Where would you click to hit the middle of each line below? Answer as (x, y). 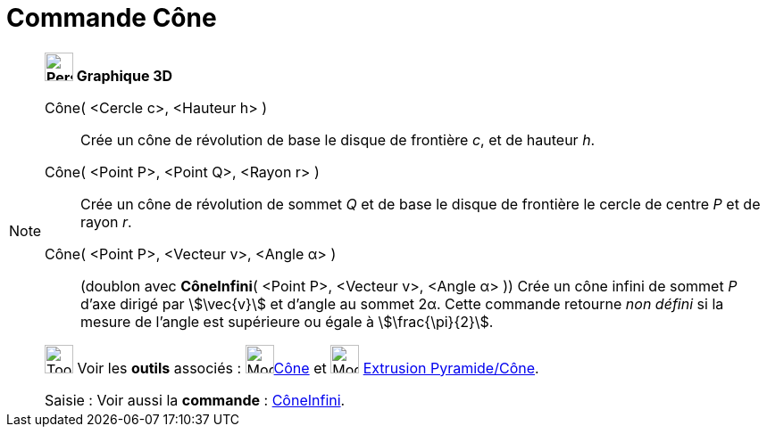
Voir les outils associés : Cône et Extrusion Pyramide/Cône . (308, 368)
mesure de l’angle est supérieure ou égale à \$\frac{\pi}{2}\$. (287, 321)
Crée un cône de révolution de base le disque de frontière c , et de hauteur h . (338, 139)
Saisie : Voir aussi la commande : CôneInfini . (195, 400)
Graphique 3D (125, 75)
